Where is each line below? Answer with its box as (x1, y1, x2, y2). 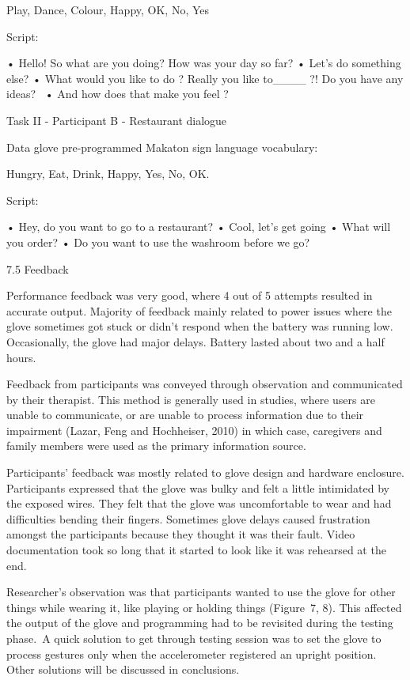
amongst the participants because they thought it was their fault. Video (6, 526, 355, 542)
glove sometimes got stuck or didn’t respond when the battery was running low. (6, 318, 393, 334)
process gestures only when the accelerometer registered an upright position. (6, 645, 377, 662)
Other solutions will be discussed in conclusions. (6, 661, 240, 678)
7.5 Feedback (6, 260, 69, 277)
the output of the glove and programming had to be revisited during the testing (6, 614, 393, 631)
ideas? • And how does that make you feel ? (6, 85, 229, 102)
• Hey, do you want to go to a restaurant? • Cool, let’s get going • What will (6, 218, 391, 235)
